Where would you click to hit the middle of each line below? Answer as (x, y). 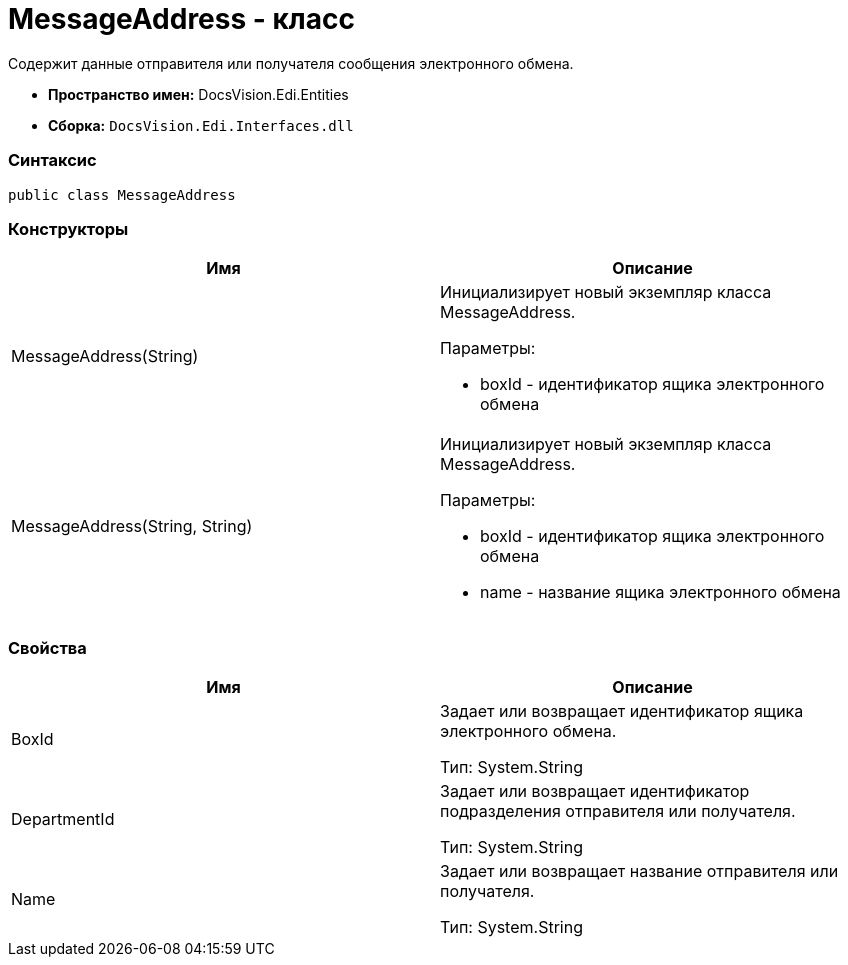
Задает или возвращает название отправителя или (639, 871)
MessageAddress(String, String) (132, 526)
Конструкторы (68, 228)
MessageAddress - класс (181, 19)
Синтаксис (52, 160)
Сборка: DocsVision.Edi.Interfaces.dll (201, 125)
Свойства (47, 647)
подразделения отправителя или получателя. (618, 811)
